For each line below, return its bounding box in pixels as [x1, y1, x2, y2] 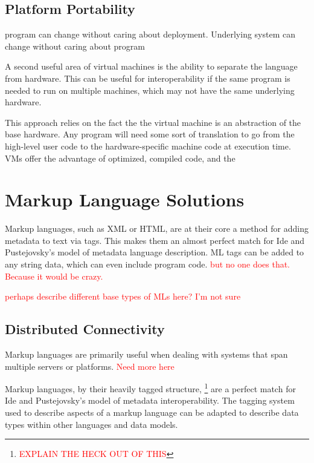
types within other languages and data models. [5, 418, 178, 430]
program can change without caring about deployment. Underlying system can [5, 28, 295, 41]
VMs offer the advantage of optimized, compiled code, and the [5, 151, 235, 164]
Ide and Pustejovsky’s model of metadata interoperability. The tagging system [5, 394, 295, 407]
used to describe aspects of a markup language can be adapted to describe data [5, 406, 299, 419]
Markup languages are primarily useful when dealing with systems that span [5, 348, 288, 361]
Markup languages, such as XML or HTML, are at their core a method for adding [5, 222, 309, 235]
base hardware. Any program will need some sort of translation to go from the [5, 128, 295, 140]
